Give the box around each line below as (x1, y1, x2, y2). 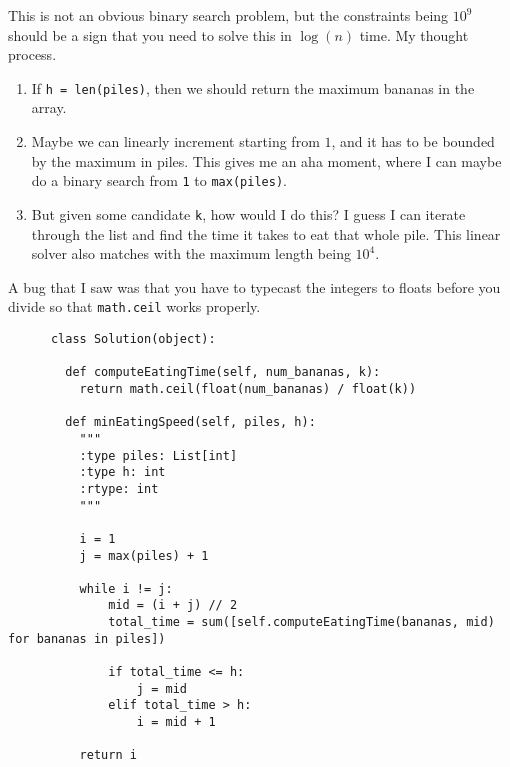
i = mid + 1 (136, 715, 216, 730)
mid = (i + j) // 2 (108, 598, 238, 613)
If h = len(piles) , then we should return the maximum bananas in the (31, 77, 475, 98)
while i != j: (79, 581, 173, 596)
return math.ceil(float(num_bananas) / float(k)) (79, 381, 417, 396)
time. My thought (359, 24, 469, 45)
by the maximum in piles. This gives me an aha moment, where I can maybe (31, 150, 502, 171)
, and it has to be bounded (331, 131, 495, 152)
